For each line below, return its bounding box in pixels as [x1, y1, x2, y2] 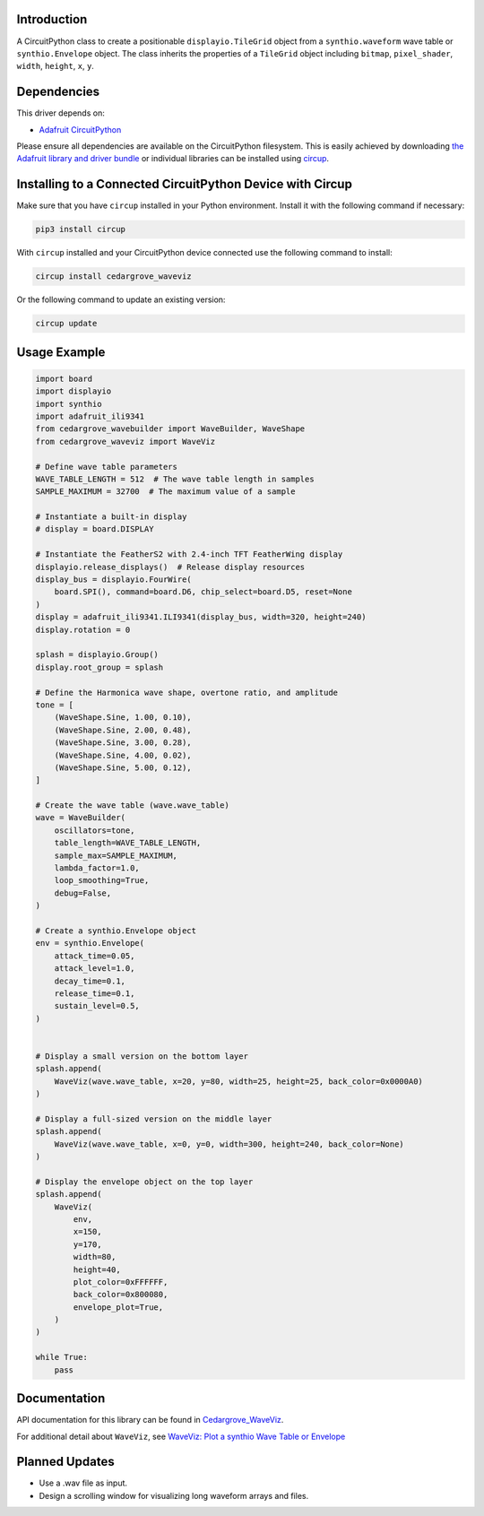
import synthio [35, 399, 102, 409]
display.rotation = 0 [35, 624, 131, 635]
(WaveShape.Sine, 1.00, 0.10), [54, 713, 192, 723]
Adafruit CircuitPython [39, 124, 122, 134]
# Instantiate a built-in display [35, 512, 187, 522]
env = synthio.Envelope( [35, 938, 145, 949]
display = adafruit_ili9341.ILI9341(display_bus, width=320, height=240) [35, 612, 367, 622]
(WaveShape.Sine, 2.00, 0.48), [54, 724, 192, 735]
